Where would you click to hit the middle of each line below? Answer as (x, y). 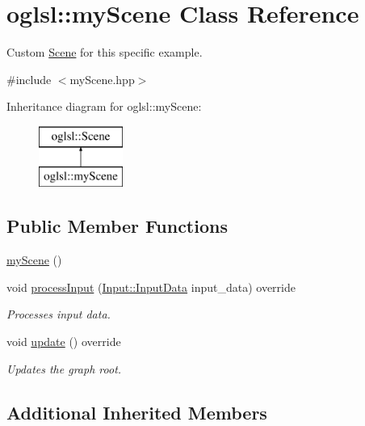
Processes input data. (59, 314)
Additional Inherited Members (137, 412)
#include (29, 79)
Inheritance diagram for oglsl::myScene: (104, 106)
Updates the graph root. (64, 368)
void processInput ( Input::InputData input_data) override (151, 287)
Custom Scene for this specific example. (105, 52)
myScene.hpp (102, 79)
